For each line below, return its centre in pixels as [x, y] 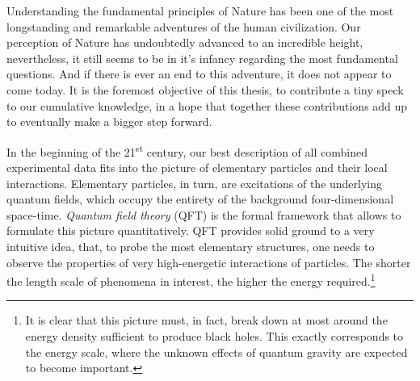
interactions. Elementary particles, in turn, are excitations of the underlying [195, 183]
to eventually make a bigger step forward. [109, 121]
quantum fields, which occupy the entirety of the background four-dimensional [200, 199]
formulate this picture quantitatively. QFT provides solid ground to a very [191, 230]
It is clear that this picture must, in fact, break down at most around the [206, 320]
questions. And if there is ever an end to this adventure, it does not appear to [199, 74]
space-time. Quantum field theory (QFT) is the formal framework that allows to [204, 214]
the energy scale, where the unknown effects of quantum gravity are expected [216, 352]
